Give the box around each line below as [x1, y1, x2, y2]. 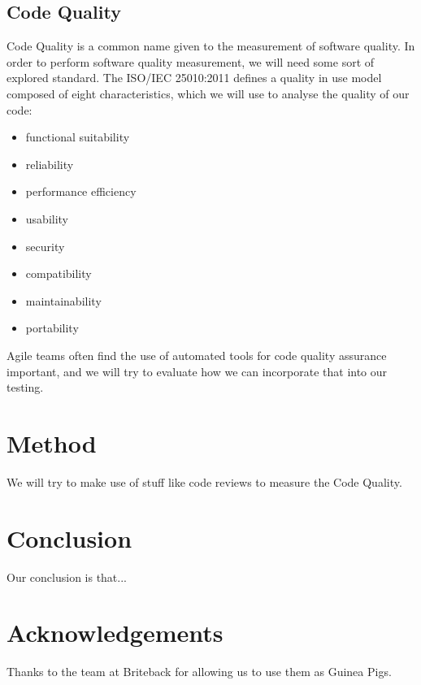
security [25, 237, 65, 254]
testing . [7, 379, 44, 396]
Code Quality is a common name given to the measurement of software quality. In [7, 37, 415, 54]
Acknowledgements [7, 616, 224, 649]
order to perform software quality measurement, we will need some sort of [7, 53, 375, 70]
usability [25, 210, 69, 227]
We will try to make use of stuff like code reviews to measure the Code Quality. [7, 473, 402, 490]
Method [7, 426, 97, 459]
